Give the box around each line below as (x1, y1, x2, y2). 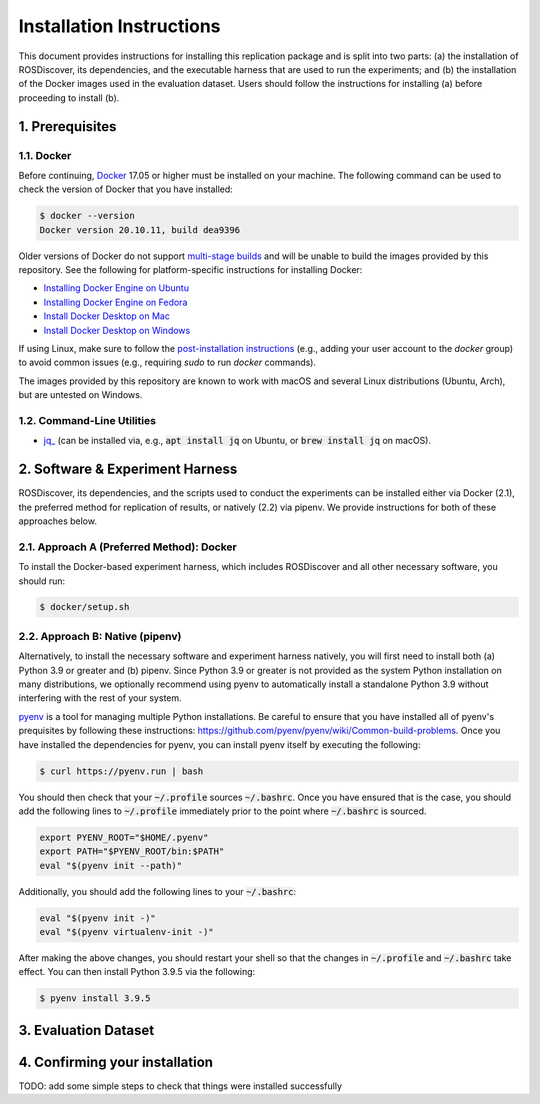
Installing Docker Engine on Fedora (43, 296, 188, 308)
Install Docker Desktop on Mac (43, 310, 170, 322)
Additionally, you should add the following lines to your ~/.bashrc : (18, 885, 297, 897)
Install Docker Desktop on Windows (43, 324, 191, 336)
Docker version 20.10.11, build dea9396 (39, 224, 240, 235)
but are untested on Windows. (18, 389, 143, 401)
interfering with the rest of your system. (18, 692, 182, 704)
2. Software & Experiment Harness (18, 461, 238, 478)
